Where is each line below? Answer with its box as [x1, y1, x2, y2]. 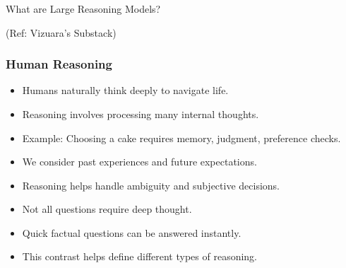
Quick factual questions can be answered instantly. [22, 225, 241, 240]
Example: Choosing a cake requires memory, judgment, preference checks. [22, 130, 341, 145]
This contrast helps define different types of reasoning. [22, 249, 258, 264]
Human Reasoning [6, 55, 112, 73]
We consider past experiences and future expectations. [22, 154, 257, 169]
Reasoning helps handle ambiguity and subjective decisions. [22, 177, 280, 192]
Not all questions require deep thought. [22, 202, 192, 216]
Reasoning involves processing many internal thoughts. [22, 106, 259, 121]
